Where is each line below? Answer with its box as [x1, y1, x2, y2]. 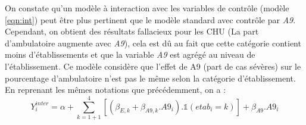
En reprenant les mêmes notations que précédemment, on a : [5, 83, 226, 96]
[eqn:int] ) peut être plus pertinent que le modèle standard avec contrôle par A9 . [5, 13, 296, 26]
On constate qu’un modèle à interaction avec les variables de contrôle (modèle [5, 2, 289, 14]
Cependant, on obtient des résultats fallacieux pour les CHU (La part [5, 25, 259, 37]
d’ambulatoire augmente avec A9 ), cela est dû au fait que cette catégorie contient [5, 36, 301, 49]
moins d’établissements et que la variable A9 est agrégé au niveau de [5, 48, 255, 61]
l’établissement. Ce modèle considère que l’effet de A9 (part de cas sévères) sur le [5, 60, 301, 72]
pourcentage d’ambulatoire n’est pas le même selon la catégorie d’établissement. [5, 71, 296, 84]
